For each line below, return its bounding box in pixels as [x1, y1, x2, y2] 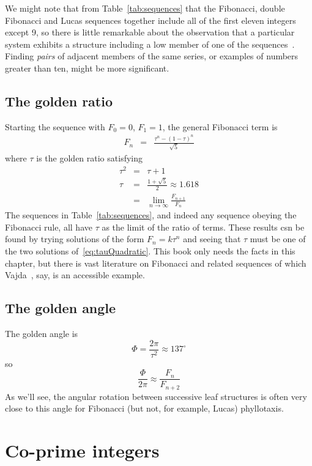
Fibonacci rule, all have [5, 220, 92, 233]
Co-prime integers [5, 438, 160, 463]
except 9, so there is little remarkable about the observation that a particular [5, 26, 295, 39]
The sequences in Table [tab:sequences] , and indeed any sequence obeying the [5, 209, 297, 221]
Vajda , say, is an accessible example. [5, 268, 145, 281]
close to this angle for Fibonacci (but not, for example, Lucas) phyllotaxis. [5, 402, 284, 415]
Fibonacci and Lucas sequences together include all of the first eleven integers [5, 13, 296, 26]
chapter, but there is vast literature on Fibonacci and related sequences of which [5, 256, 306, 269]
